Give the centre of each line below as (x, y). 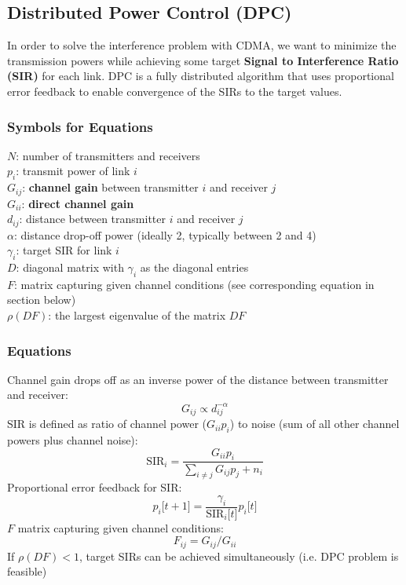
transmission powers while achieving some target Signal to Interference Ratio (203, 60)
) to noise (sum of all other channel (315, 424)
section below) (42, 300)
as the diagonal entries (194, 267)
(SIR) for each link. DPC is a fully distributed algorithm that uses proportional (201, 76)
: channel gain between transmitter (110, 187)
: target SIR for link (64, 250)
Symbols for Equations (80, 126)
